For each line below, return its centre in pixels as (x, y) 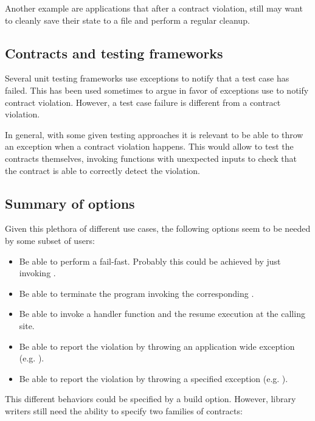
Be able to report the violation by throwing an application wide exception (157, 346)
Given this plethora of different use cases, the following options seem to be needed (158, 228)
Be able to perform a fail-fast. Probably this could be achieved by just (150, 261)
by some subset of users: (50, 240)
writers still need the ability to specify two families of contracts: (124, 410)
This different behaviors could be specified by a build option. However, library (151, 399)
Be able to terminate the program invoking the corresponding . (137, 293)
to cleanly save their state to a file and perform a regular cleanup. (127, 20)
